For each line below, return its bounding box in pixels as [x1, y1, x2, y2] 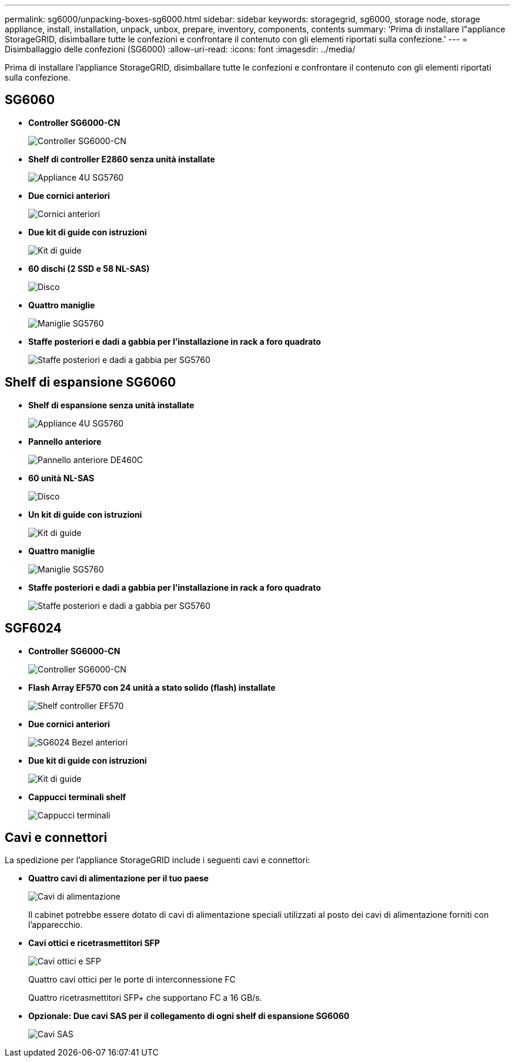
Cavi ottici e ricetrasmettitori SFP [28, 938, 160, 948]
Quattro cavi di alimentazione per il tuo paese [28, 873, 209, 884]
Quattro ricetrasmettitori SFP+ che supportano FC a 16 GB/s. [28, 993, 262, 1003]
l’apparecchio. [28, 920, 83, 930]
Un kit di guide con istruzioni [28, 509, 142, 520]
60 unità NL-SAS [28, 472, 95, 483]
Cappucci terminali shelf [28, 791, 126, 802]
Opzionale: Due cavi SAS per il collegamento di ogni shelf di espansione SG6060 [28, 1011, 350, 1021]
